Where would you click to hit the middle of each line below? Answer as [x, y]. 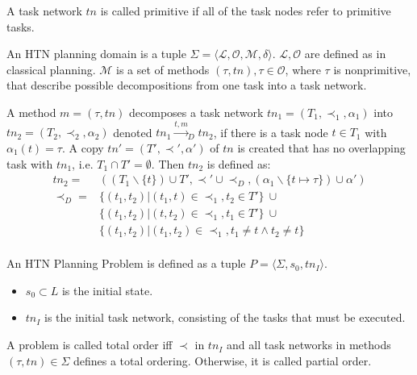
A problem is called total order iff [90, 345]
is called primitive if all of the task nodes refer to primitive [246, 10]
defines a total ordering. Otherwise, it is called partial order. [222, 360]
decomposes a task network [196, 112]
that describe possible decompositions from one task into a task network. [187, 85]
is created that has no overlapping [321, 147]
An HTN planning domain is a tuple [96, 54]
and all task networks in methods [309, 345]
